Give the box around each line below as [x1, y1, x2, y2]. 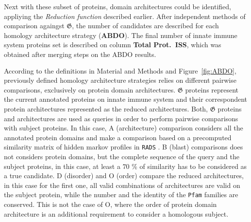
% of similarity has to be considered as [132, 161, 247, 171]
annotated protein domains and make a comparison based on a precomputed [4, 132, 232, 142]
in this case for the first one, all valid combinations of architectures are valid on [4, 180, 240, 190]
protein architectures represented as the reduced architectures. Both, [4, 103, 208, 113]
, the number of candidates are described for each [72, 20, 219, 31]
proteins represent [185, 84, 239, 94]
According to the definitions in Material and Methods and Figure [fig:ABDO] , [4, 65, 236, 75]
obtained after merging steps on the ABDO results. [4, 49, 156, 59]
